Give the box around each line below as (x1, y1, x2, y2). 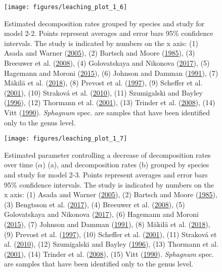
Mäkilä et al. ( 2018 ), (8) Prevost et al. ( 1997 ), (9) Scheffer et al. (4, 77, 203, 88)
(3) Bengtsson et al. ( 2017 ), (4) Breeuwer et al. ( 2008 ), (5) (4, 199, 185, 209)
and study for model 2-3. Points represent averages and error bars (4, 169, 208, 180)
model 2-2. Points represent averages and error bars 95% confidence (4, 28, 213, 38)
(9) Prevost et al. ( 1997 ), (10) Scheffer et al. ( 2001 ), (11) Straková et (4, 229, 217, 239)
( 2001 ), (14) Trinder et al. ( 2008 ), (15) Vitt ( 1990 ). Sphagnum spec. (4, 248, 214, 259)
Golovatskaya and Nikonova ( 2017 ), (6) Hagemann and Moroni (4, 209, 199, 219)
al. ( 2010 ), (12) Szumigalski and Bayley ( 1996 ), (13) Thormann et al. (4, 239, 218, 249)
